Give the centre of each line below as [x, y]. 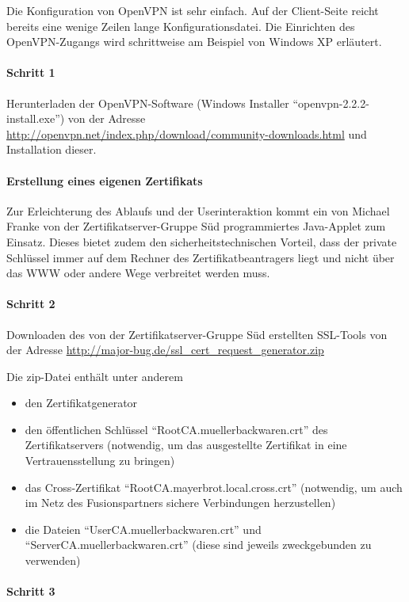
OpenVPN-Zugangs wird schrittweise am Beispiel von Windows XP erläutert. [194, 42]
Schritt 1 [31, 72]
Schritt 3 [31, 591]
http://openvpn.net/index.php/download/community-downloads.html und [187, 133]
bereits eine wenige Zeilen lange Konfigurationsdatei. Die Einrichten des [181, 26]
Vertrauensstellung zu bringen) [100, 461]
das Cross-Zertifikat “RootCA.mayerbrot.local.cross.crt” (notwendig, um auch [214, 487]
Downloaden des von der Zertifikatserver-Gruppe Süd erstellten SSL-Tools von [197, 334]
